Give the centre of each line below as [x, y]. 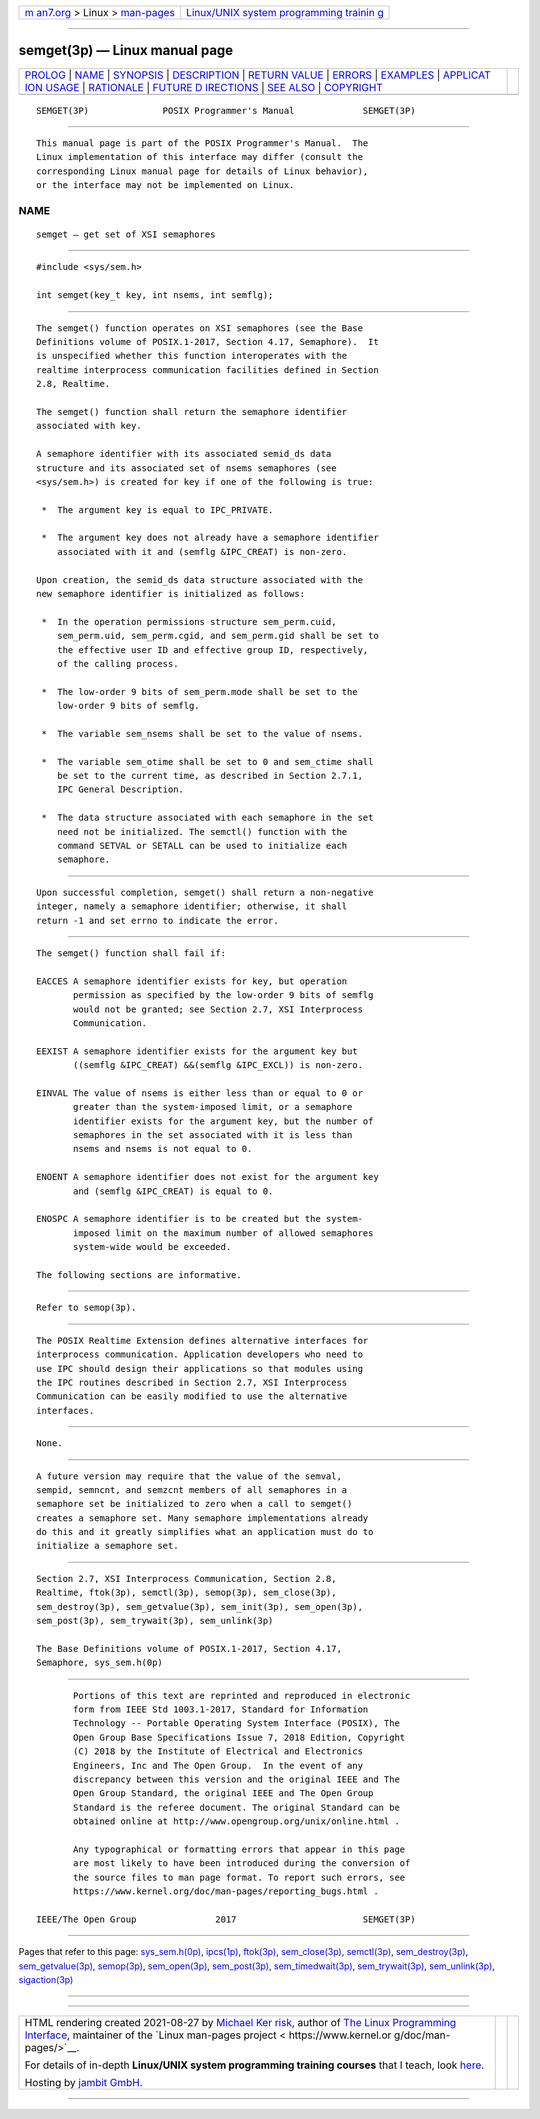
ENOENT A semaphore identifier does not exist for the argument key [207, 1177]
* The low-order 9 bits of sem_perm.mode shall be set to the [200, 691]
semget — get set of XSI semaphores [126, 234]
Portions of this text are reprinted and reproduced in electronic [242, 1695]
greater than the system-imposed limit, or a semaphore [213, 1107]
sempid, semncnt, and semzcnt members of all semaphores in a [192, 1489]
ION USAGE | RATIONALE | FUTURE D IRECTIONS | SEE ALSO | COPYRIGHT [204, 87]
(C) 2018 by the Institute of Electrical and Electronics [218, 1751]
